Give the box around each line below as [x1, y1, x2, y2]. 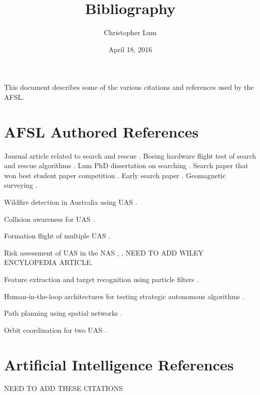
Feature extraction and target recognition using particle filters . [4, 274, 199, 284]
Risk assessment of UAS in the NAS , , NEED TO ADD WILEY [4, 247, 204, 257]
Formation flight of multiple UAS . [4, 230, 111, 241]
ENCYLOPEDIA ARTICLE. [4, 257, 93, 268]
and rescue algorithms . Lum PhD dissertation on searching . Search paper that [4, 160, 248, 171]
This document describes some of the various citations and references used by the [4, 82, 254, 92]
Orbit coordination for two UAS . [4, 324, 107, 335]
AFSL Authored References [4, 121, 199, 142]
